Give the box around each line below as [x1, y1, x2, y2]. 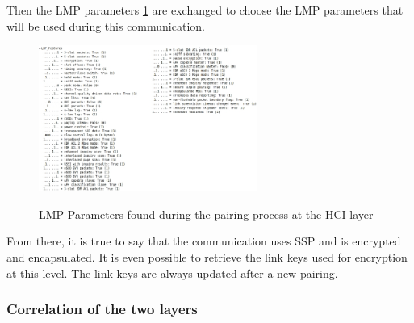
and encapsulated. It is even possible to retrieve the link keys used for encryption [6, 249, 408, 266]
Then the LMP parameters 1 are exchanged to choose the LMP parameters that [6, 2, 404, 18]
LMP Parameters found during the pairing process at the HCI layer [39, 205, 374, 222]
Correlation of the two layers [6, 299, 198, 319]
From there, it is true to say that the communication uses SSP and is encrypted [6, 233, 401, 250]
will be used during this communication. [6, 17, 205, 34]
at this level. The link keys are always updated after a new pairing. [6, 264, 338, 281]
